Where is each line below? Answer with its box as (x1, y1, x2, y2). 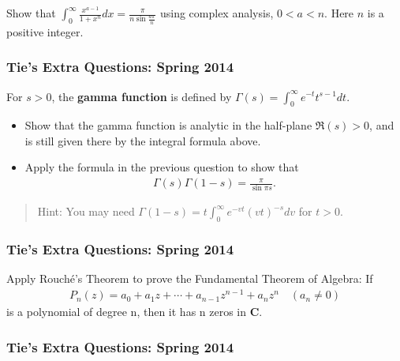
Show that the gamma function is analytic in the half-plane (24, 117, 312, 133)
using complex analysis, (159, 5, 274, 21)
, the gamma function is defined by (51, 88, 232, 104)
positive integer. (6, 23, 84, 39)
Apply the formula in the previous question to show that (24, 159, 299, 175)
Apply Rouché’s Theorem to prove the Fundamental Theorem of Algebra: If (6, 270, 373, 287)
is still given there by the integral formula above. (24, 132, 261, 149)
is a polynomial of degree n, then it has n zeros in (6, 303, 247, 320)
